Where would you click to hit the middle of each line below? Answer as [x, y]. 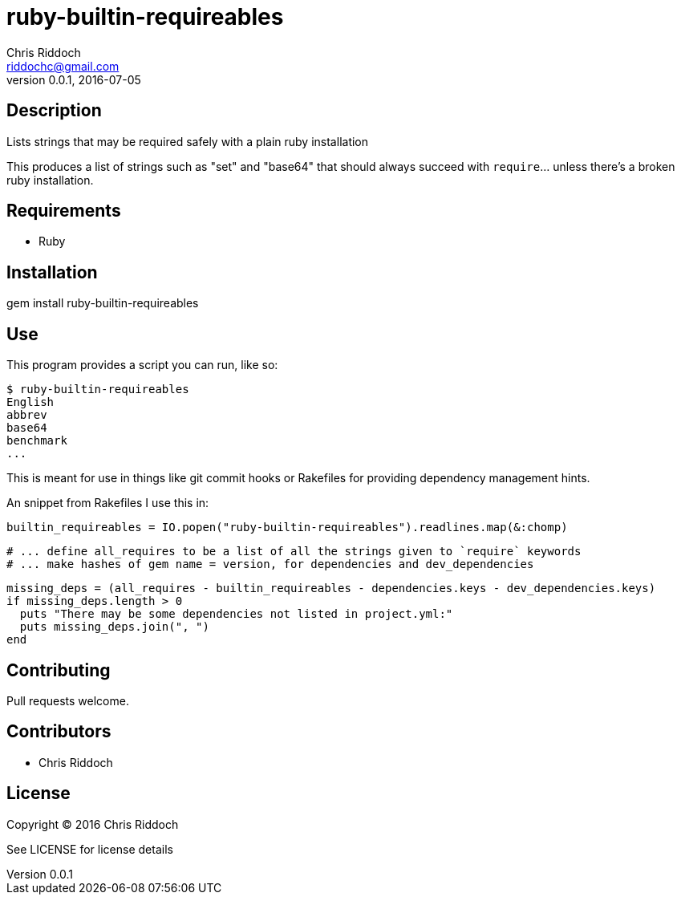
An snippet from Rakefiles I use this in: [108, 503]
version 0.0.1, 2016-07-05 [74, 79]
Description [54, 111]
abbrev [27, 415]
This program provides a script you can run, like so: [142, 365]
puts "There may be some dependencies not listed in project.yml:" [236, 614]
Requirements [64, 211]
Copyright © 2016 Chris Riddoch [93, 824]
